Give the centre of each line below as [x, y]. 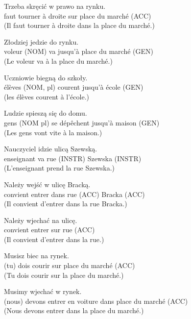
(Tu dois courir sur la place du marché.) [64, 275]
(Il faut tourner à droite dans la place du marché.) [79, 25]
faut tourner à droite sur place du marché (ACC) [78, 15]
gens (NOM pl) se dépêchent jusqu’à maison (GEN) [82, 122]
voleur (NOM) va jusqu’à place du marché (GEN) [79, 51]
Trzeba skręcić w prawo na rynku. [55, 6]
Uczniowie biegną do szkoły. [46, 77]
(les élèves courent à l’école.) [47, 96]
